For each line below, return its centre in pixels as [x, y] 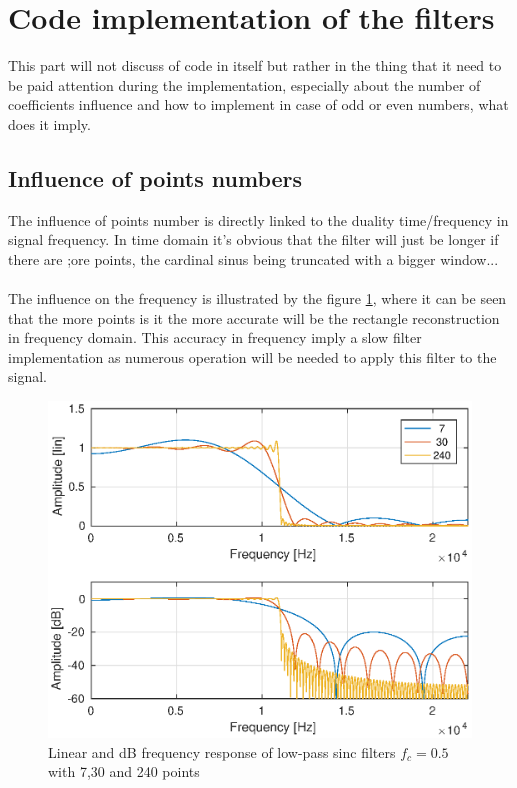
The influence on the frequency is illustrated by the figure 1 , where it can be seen [257, 298]
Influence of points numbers [155, 177]
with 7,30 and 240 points [124, 771]
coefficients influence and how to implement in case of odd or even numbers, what [258, 104]
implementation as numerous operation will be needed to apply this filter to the [252, 356]
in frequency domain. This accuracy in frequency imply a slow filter [215, 337]
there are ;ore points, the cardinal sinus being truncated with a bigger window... [253, 258]
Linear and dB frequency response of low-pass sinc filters [222, 751]
